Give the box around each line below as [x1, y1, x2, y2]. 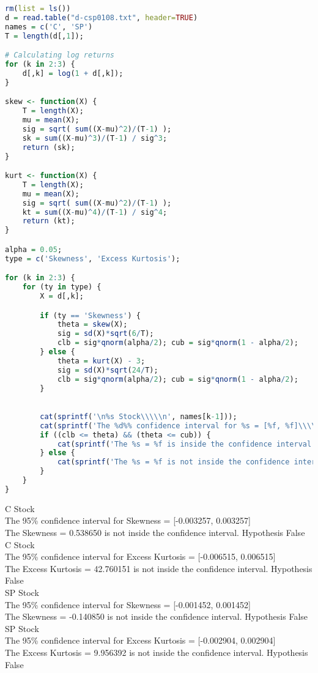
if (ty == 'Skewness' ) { [40, 311, 141, 320]
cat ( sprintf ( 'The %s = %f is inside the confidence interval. [57, 439, 316, 448]
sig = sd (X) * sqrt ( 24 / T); [57, 365, 158, 374]
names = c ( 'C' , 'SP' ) [5, 22, 93, 31]
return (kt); [22, 217, 75, 226]
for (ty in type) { [22, 283, 102, 292]
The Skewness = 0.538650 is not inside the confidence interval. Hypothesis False [5, 526, 305, 539]
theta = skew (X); [57, 320, 128, 329]
